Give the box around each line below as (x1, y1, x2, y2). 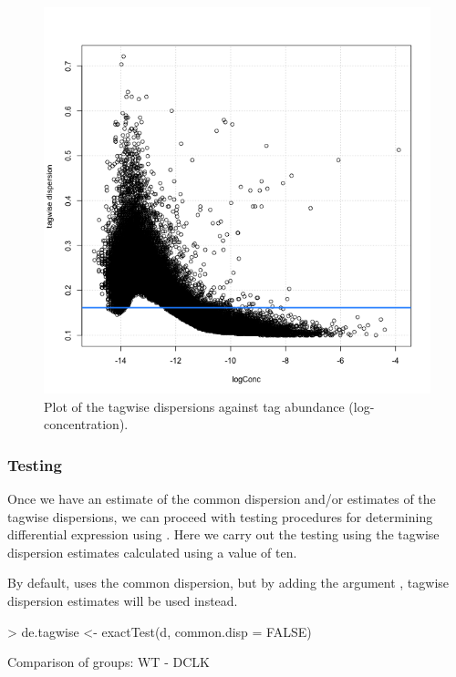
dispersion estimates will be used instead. (7, 590, 238, 610)
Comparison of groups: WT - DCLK (7, 652, 210, 672)
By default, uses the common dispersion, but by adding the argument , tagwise (7, 573, 450, 592)
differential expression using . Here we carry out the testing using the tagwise (7, 525, 440, 544)
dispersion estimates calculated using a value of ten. (7, 542, 297, 561)
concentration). (44, 415, 129, 434)
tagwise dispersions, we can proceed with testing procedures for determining (7, 507, 433, 526)
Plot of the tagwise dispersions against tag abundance (44, 396, 345, 415)
